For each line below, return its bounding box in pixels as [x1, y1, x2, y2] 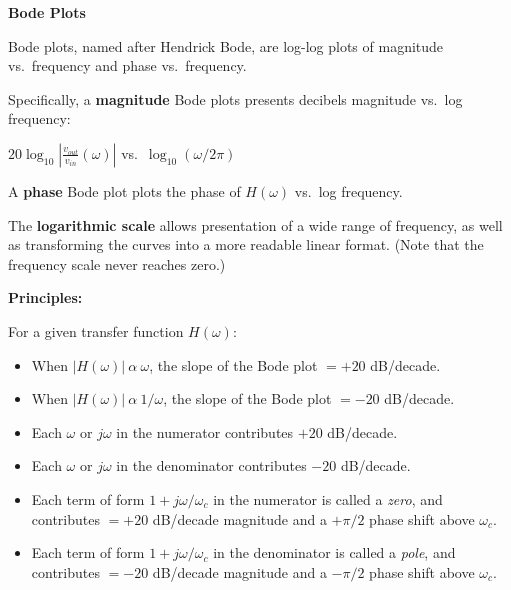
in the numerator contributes [116, 421, 294, 442]
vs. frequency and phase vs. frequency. [8, 55, 247, 76]
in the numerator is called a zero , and [213, 488, 443, 509]
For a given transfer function [8, 320, 184, 341]
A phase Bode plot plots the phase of [8, 180, 241, 201]
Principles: [8, 287, 83, 308]
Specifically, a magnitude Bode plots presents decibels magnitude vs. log [8, 88, 463, 109]
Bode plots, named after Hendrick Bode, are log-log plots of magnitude [8, 35, 444, 56]
